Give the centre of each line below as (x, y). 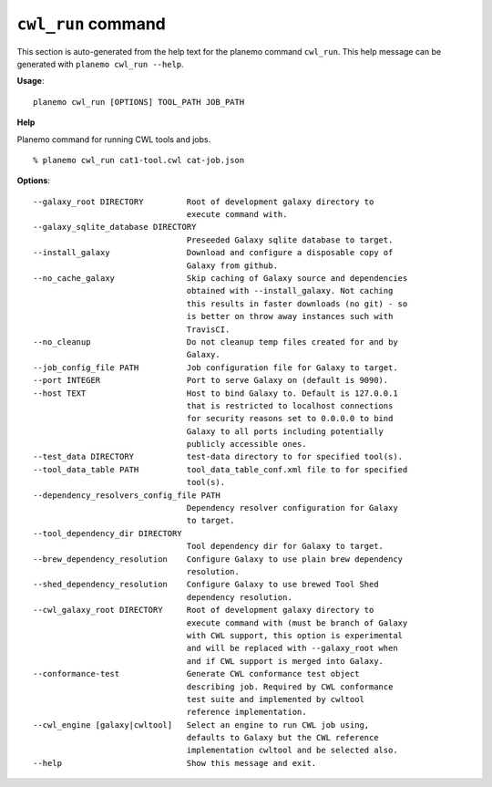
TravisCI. (208, 329)
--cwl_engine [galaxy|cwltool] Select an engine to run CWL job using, (201, 725)
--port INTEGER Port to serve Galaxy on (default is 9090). (211, 380)
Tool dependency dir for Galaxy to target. (285, 546)
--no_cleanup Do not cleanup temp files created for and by (215, 342)
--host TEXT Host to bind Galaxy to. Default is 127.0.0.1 (215, 393)
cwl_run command (91, 24)
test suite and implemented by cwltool (275, 699)
